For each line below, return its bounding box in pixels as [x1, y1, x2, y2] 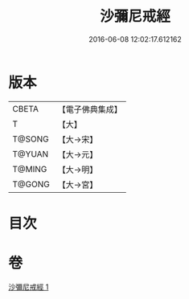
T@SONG [12, 133, 50, 145]
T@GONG [12, 178, 50, 190]
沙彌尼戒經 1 [8, 282, 49, 292]
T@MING [12, 163, 47, 174]
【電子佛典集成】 [57, 104, 122, 115]
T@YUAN [12, 148, 49, 159]
